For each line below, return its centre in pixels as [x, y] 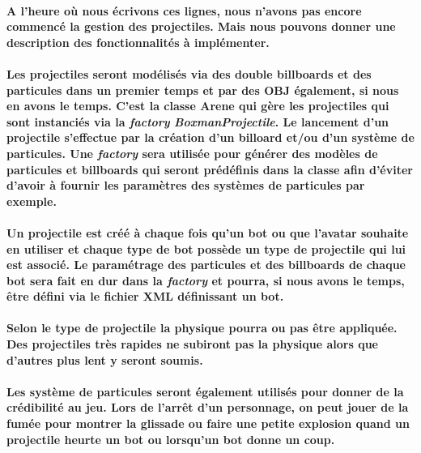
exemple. [32, 201]
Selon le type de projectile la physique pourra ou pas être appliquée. [202, 328]
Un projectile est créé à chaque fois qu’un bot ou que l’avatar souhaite [208, 232]
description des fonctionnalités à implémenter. [138, 42]
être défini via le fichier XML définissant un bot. [145, 296]
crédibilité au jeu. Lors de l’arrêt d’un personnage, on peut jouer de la [208, 407]
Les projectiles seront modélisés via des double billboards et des [189, 73]
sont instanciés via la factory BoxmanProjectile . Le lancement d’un [198, 121]
